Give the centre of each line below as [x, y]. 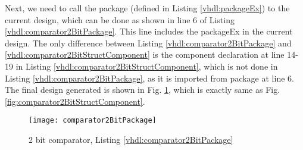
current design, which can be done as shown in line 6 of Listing [120, 19]
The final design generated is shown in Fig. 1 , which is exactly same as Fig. [143, 90]
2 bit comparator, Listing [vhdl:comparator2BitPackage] [131, 139]
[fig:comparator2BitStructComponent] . [75, 101]
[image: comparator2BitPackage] [93, 121]
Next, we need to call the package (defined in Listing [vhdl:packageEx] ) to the [147, 8]
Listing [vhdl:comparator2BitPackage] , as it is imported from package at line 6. [149, 78]
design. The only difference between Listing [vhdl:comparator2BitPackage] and [148, 43]
